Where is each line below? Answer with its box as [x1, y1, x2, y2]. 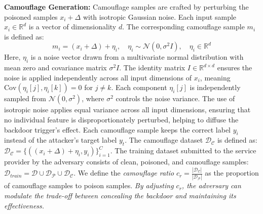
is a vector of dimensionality [28, 21, 117, 32]
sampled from [4, 93, 46, 104]
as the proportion [205, 167, 259, 178]
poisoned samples [4, 11, 58, 22]
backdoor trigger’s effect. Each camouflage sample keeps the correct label [4, 124, 231, 135]
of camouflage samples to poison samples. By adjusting [4, 180, 174, 191]
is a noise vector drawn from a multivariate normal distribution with [30, 52, 244, 62]
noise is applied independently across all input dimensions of [4, 72, 192, 82]
